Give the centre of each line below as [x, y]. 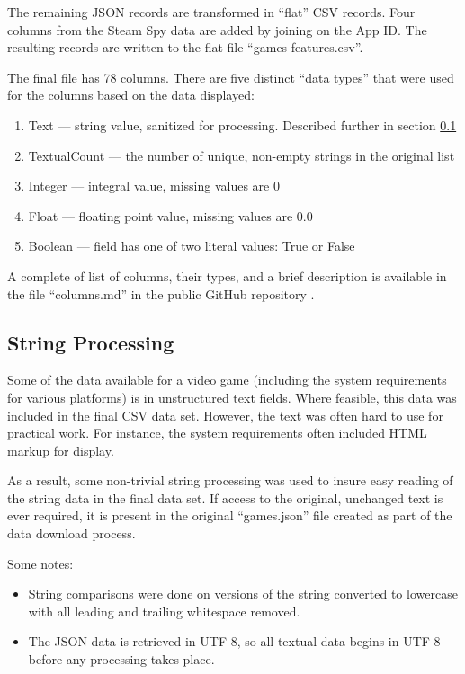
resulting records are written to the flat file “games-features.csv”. [185, 47]
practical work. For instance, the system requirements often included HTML [217, 433]
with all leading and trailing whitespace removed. [164, 611]
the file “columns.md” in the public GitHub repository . [161, 293]
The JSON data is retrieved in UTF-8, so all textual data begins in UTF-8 [234, 641]
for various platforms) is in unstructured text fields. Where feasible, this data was [232, 397]
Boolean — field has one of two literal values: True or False [192, 246]
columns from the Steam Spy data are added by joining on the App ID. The [217, 29]
